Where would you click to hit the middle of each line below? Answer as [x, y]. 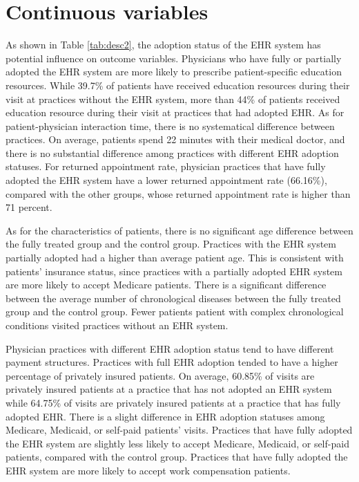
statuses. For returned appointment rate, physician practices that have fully [166, 166]
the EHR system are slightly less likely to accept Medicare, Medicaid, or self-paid [177, 443]
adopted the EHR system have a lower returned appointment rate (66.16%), [166, 180]
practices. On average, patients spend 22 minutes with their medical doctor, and [175, 139]
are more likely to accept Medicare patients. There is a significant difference [166, 285]
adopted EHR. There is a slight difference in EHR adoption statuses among [165, 416]
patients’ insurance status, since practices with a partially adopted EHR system [174, 271]
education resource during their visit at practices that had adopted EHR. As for [175, 112]
